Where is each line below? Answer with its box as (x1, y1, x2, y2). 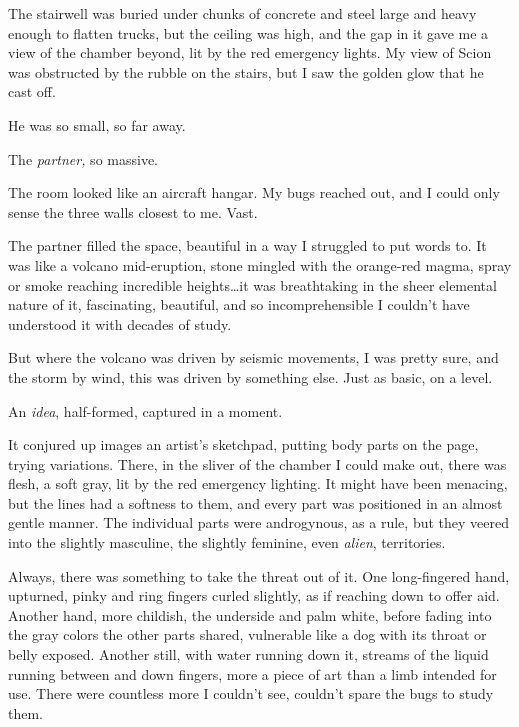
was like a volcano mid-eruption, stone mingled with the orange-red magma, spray (8, 254, 512, 275)
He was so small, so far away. (8, 114, 186, 135)
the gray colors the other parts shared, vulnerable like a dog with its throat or (8, 624, 487, 645)
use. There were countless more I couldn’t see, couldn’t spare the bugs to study (8, 683, 494, 704)
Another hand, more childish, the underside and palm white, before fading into (8, 604, 492, 625)
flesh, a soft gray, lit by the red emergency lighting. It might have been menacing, (8, 473, 508, 494)
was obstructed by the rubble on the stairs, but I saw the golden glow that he (8, 61, 484, 82)
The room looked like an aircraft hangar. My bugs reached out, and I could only (8, 182, 500, 203)
